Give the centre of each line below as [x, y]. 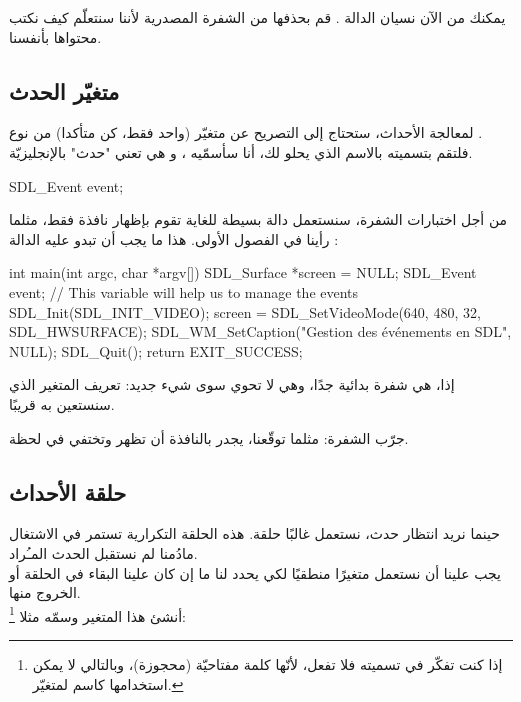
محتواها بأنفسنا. [55, 36]
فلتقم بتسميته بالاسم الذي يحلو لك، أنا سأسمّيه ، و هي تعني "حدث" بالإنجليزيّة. [241, 151]
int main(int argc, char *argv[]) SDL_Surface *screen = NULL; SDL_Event [243, 272]
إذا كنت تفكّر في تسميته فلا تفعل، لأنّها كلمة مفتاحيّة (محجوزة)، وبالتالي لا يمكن [267, 663]
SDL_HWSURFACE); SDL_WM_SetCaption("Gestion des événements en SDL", [260, 331]
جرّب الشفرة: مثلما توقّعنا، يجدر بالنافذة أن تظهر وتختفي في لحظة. [209, 437]
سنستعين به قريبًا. [62, 403]
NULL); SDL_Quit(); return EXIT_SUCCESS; [156, 350]
